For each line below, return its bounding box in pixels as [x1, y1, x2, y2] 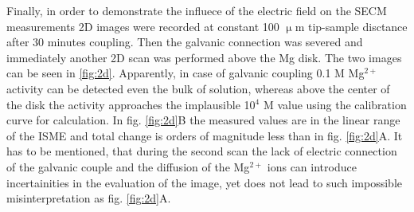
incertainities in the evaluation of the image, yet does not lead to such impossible [6, 174, 403, 190]
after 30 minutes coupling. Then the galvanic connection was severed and [6, 33, 363, 50]
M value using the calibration [263, 96, 407, 112]
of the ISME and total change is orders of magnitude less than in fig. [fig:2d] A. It [6, 127, 403, 143]
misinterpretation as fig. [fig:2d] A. [6, 190, 171, 206]
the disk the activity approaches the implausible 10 [6, 96, 256, 112]
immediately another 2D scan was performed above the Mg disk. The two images [6, 49, 402, 65]
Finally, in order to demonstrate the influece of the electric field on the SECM [6, 2, 387, 18]
